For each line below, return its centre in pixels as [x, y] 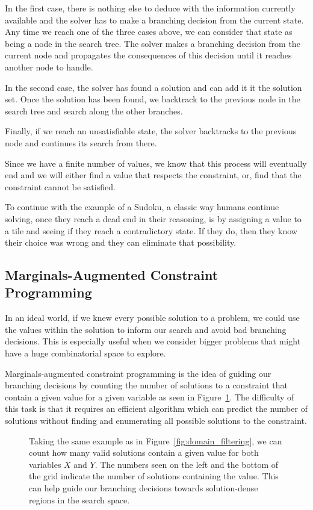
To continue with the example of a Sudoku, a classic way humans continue [142, 207]
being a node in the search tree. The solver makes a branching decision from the [153, 43]
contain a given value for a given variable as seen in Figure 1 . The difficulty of [150, 396]
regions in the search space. [79, 499]
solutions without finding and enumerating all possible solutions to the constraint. [156, 421]
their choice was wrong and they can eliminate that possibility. [121, 242]
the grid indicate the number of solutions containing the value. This [154, 476]
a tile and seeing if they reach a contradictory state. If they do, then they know [151, 230]
